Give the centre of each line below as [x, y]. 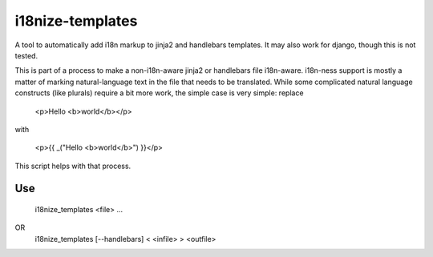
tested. [26, 55]
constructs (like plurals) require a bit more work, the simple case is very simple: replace [159, 93]
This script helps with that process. [73, 166]
